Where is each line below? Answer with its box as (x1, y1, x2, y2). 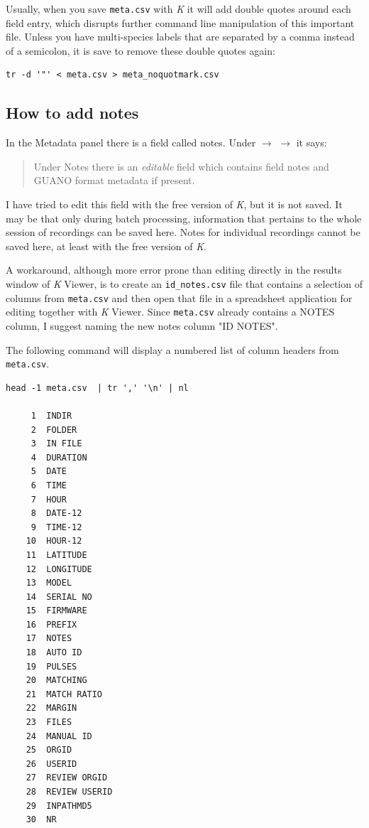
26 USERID (26, 758, 77, 769)
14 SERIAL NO (26, 591, 92, 602)
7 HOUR (31, 494, 67, 505)
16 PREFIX (26, 619, 77, 630)
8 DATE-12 (31, 508, 82, 519)
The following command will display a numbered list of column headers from (6, 342, 339, 357)
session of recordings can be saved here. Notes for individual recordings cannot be (6, 225, 360, 240)
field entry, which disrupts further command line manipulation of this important (6, 15, 355, 30)
